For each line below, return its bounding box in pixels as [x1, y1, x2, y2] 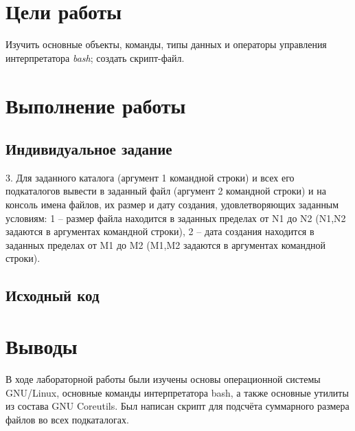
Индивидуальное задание [5, 138, 172, 159]
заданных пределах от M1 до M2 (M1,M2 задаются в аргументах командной [5, 237, 326, 252]
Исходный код [5, 285, 100, 306]
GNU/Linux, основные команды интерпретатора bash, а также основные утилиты [5, 385, 349, 399]
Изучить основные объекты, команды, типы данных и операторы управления [5, 37, 327, 52]
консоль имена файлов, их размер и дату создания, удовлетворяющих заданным [5, 197, 339, 212]
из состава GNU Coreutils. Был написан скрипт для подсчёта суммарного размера [5, 399, 350, 413]
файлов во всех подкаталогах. [5, 412, 129, 426]
